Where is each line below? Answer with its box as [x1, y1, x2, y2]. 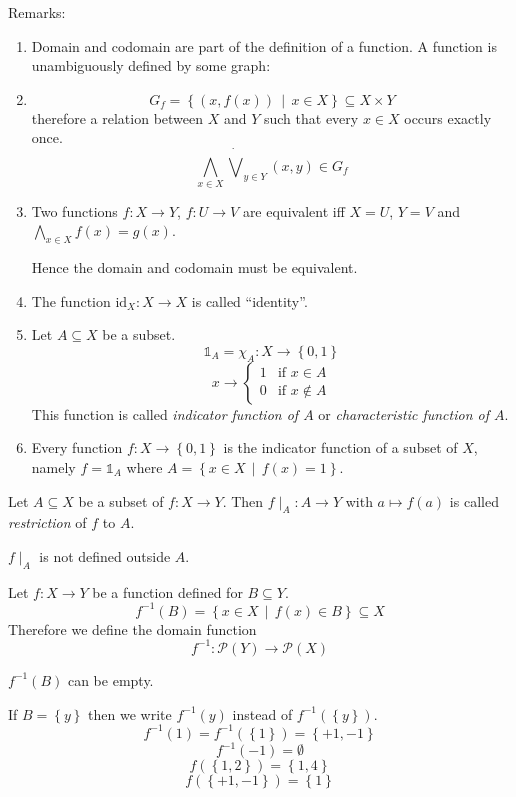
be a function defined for [92, 581, 243, 602]
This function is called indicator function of [31, 403, 299, 424]
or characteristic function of [318, 403, 489, 424]
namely [31, 457, 76, 477]
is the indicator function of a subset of [223, 437, 458, 458]
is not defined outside [39, 545, 171, 566]
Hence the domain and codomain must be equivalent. [31, 257, 358, 278]
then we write [88, 703, 172, 724]
